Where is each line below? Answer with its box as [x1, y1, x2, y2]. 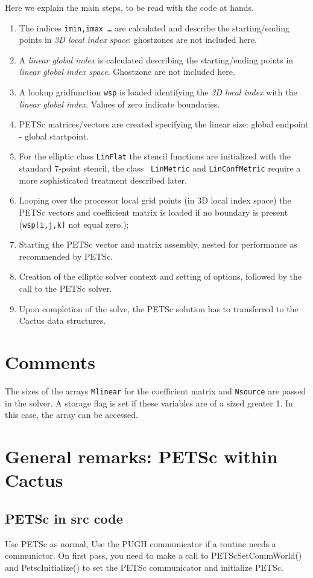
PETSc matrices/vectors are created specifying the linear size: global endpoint [19, 118, 309, 130]
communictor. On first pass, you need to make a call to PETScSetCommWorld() [5, 549, 302, 562]
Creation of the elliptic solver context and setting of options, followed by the [19, 270, 302, 283]
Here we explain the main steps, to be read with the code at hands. [5, 1, 254, 13]
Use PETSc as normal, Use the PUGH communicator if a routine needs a [5, 537, 276, 550]
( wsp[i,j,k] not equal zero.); [19, 217, 129, 230]
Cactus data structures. [19, 314, 106, 327]
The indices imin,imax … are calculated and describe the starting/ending [19, 21, 289, 34]
